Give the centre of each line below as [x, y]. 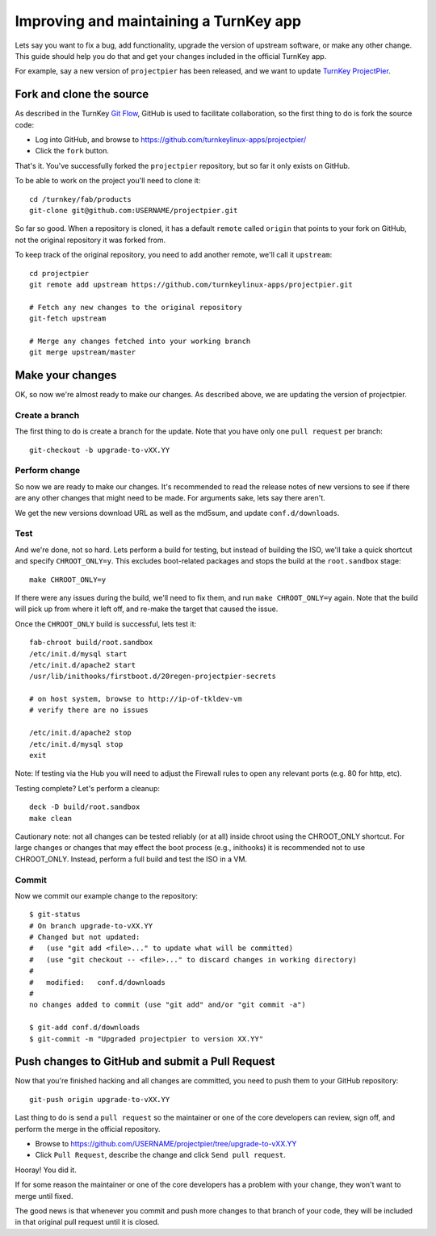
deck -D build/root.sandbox [85, 807]
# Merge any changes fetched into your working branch [140, 341]
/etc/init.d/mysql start [78, 654]
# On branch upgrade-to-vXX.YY [91, 926]
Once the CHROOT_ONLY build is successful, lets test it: [106, 624]
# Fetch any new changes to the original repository [136, 307]
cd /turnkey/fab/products [81, 199]
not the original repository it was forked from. [90, 240]
